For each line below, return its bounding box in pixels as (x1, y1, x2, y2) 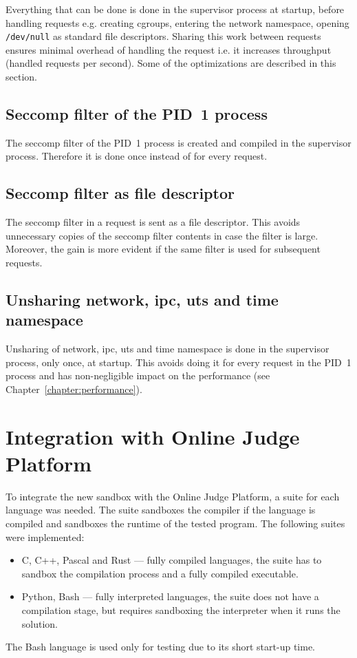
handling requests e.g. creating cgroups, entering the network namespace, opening (6, 15, 349, 30)
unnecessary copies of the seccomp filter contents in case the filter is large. (6, 228, 318, 242)
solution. (21, 616, 58, 630)
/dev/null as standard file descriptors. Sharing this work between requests (6, 29, 321, 43)
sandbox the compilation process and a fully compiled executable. (21, 566, 299, 580)
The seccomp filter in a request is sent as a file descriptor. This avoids (6, 215, 301, 229)
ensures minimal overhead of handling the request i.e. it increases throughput (6, 42, 332, 56)
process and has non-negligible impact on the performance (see (6, 368, 270, 383)
